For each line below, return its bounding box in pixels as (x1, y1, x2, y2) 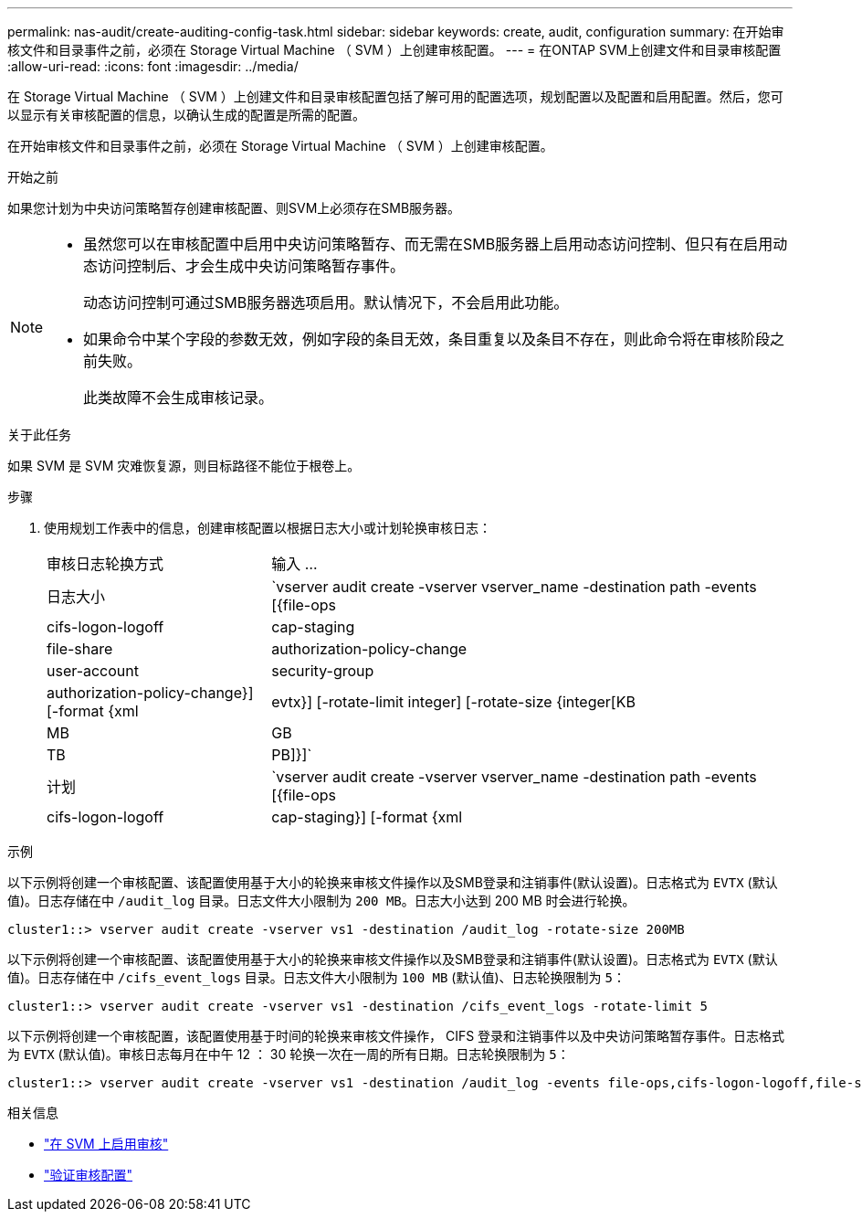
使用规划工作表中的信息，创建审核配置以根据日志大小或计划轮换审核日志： (44, 520, 491, 535)
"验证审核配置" (44, 1167, 133, 1182)
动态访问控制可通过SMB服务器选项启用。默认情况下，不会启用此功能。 (83, 293, 569, 312)
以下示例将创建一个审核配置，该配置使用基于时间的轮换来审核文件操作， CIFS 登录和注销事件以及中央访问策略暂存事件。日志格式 (7, 1028, 785, 1044)
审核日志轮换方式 (47, 555, 164, 573)
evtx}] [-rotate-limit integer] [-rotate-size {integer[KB (271, 693, 636, 711)
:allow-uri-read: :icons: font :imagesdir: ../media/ (7, 58, 299, 74)
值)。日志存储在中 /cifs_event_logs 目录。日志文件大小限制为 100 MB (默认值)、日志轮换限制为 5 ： (7, 970, 625, 985)
